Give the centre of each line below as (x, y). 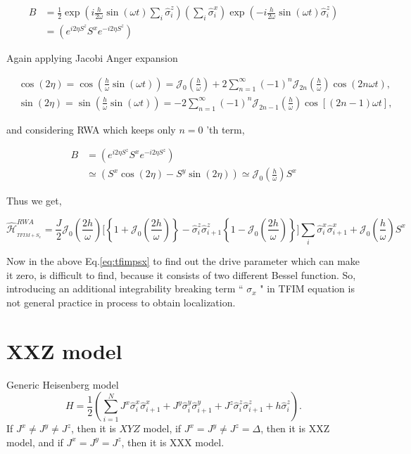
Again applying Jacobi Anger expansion (92, 58)
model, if (162, 428)
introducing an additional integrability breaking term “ (125, 288)
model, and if (35, 442)
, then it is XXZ (295, 428)
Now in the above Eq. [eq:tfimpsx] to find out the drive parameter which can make (183, 261)
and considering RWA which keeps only (91, 129)
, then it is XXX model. (173, 442)
